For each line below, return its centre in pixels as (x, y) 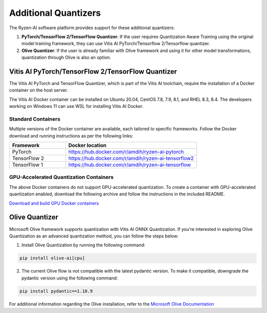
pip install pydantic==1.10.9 (56, 291)
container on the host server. (39, 90)
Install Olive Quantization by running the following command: (83, 245)
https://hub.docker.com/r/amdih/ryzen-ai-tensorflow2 (131, 158)
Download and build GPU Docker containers (54, 203)
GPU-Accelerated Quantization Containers (61, 177)
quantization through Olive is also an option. (66, 57)
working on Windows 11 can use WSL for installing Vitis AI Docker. (76, 106)
